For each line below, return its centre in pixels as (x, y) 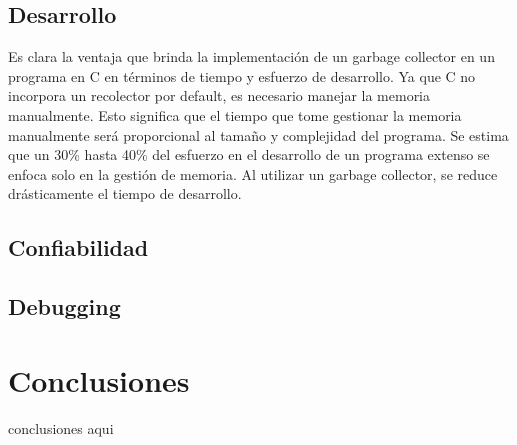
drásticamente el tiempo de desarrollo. (125, 193)
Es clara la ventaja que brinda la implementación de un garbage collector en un (251, 56)
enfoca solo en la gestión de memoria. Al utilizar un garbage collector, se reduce (253, 173)
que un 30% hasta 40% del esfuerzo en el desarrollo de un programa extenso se (249, 154)
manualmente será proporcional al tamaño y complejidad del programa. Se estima (258, 134)
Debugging (64, 306)
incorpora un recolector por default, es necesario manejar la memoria (219, 95)
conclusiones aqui (61, 427)
